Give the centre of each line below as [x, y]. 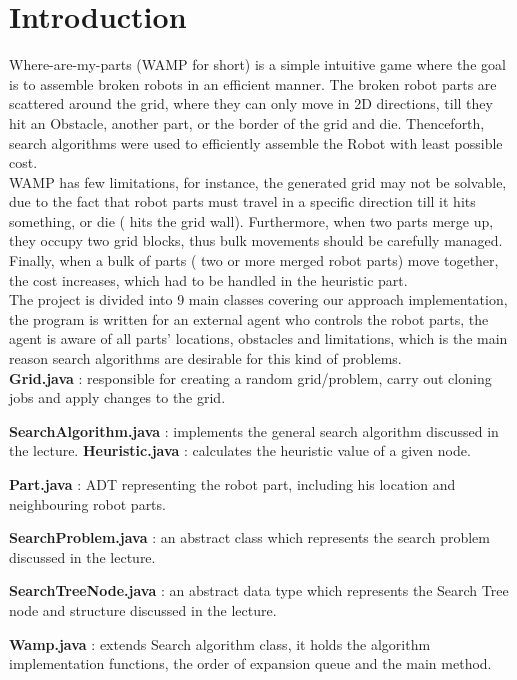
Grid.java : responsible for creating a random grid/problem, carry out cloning [250, 377]
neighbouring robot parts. [87, 503]
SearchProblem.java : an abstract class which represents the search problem [249, 537]
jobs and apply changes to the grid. [117, 397]
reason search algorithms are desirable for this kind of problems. [205, 358]
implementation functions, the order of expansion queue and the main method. [250, 663]
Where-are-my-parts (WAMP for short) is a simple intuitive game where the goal [257, 64]
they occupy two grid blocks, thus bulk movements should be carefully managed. [256, 240]
